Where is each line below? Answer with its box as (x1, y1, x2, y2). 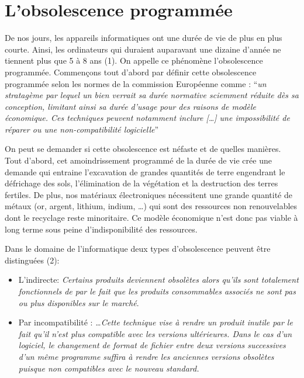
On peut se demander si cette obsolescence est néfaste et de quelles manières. (5, 143, 281, 155)
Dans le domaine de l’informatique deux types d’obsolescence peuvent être (5, 242, 271, 255)
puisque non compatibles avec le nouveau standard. (18, 362, 199, 374)
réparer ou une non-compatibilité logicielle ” (5, 123, 159, 135)
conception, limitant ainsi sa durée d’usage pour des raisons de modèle (5, 100, 256, 112)
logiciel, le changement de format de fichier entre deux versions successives (18, 339, 286, 351)
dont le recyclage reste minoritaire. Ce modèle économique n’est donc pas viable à (5, 211, 298, 224)
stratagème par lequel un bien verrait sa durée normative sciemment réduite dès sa (5, 89, 299, 101)
